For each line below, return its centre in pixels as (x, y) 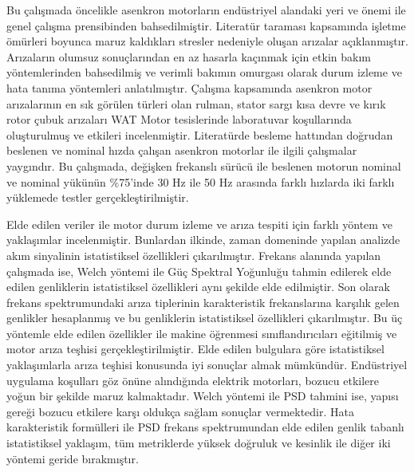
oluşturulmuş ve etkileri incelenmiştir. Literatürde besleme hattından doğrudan (200, 134)
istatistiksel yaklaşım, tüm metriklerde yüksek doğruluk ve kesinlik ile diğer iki (199, 443)
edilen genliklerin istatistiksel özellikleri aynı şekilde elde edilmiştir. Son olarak (198, 287)
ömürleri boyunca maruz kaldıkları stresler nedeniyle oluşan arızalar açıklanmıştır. (207, 41)
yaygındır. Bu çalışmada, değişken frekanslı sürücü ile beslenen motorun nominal (204, 165)
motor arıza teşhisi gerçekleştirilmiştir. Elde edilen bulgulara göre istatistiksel (195, 349)
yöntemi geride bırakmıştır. (73, 458)
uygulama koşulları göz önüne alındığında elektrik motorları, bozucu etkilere (193, 380)
